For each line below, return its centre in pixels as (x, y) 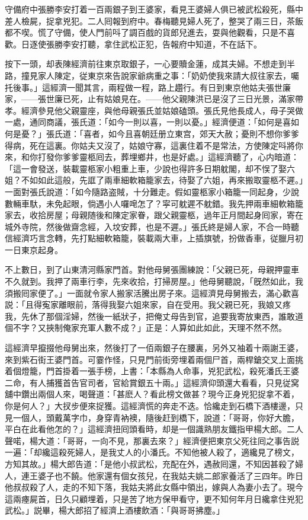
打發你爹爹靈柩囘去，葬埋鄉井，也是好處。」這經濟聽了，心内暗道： (168, 157)
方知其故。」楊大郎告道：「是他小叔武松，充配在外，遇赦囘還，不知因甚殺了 (150, 463)
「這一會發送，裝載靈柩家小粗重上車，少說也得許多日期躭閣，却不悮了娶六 (150, 168)
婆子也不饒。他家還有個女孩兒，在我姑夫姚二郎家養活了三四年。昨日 (170, 475)
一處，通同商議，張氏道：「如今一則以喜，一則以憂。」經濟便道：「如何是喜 (148, 122)
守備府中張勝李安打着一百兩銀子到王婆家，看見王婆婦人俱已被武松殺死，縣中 (154, 9)
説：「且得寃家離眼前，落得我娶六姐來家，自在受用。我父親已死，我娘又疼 (148, 304)
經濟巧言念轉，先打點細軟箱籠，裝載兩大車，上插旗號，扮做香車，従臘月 (154, 238)
